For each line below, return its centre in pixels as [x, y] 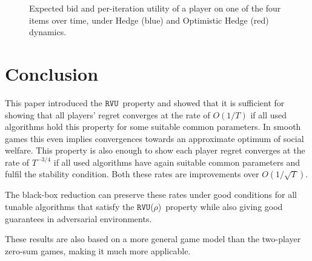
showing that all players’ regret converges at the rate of [108, 114]
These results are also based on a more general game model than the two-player [153, 239]
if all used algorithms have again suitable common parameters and [177, 162]
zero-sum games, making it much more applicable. [98, 250]
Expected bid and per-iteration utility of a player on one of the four [155, 8]
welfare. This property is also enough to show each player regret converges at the [155, 150]
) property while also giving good [220, 207]
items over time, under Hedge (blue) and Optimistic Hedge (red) [149, 20]
